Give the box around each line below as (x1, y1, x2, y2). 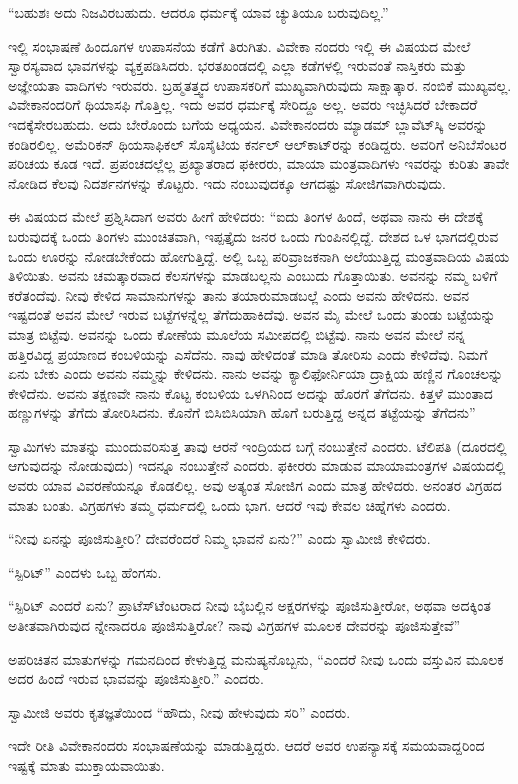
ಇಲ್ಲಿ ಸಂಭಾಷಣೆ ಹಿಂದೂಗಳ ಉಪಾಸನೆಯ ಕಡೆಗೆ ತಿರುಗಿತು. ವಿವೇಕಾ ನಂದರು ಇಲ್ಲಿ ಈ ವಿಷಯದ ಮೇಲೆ (8, 35, 471, 56)
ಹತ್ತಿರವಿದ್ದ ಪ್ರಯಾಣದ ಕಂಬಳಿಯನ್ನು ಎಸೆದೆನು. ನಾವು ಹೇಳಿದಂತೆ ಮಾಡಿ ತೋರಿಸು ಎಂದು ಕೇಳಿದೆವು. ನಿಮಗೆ (8, 343, 488, 364)
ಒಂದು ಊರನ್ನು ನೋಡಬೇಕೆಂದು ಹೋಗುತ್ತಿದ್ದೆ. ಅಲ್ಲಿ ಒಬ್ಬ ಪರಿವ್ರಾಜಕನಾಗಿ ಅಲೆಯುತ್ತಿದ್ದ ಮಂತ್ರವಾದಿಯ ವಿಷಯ (8, 245, 510, 266)
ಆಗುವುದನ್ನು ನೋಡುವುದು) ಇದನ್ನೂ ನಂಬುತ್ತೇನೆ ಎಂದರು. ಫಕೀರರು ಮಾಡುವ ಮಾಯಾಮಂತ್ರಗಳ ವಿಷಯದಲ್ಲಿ (8, 455, 506, 476)
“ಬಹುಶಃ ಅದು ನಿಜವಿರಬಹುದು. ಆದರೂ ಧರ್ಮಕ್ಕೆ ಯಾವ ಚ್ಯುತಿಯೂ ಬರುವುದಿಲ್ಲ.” (8, 2, 389, 22)
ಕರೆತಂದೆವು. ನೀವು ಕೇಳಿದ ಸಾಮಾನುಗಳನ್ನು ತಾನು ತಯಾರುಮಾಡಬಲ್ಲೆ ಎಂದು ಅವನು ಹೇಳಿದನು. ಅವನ (8, 284, 470, 305)
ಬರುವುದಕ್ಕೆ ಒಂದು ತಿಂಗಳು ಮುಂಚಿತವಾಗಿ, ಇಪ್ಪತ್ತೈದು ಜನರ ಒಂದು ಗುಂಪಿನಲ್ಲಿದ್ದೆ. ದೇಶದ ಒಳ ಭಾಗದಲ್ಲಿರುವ (8, 225, 499, 246)
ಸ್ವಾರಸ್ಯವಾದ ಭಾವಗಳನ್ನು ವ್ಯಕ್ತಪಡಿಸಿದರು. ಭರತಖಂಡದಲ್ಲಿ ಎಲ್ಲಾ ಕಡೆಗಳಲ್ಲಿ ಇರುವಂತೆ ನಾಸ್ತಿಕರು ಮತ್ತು (8, 55, 467, 76)
